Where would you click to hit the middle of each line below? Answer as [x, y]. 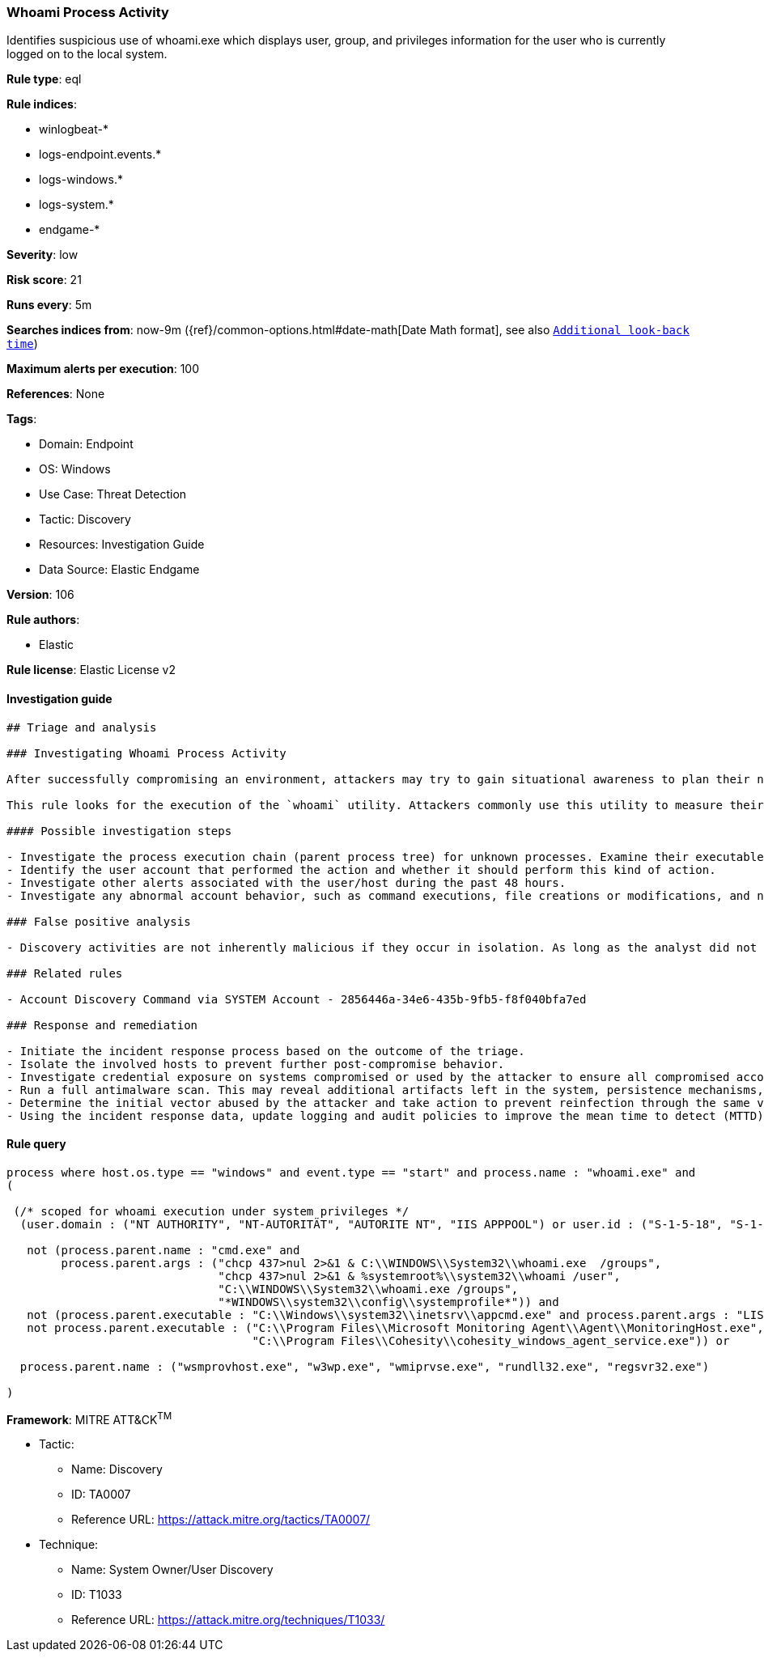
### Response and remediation [102, 1025]
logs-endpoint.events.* [100, 155]
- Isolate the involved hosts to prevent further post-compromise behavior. [256, 1064]
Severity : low [42, 255]
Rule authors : [43, 620]
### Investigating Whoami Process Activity [146, 753]
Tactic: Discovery [85, 519]
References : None [56, 394]
